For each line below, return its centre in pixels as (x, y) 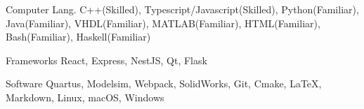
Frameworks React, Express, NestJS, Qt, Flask (106, 60)
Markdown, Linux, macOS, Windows (85, 97)
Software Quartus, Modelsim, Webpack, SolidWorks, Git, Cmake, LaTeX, (164, 83)
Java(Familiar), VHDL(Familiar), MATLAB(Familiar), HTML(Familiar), (163, 23)
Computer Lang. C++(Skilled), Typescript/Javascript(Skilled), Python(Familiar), (182, 9)
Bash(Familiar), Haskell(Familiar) (78, 37)
